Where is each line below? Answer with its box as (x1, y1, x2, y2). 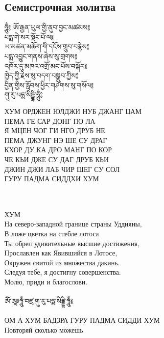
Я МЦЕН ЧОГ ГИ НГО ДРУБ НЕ (4, 125, 105, 136)
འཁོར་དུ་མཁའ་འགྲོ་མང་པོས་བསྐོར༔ (4, 60, 87, 71)
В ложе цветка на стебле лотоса (4, 228, 99, 239)
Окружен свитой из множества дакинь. (4, 257, 120, 267)
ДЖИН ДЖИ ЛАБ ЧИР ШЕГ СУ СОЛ (4, 164, 120, 174)
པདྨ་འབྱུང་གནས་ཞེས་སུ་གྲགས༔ (4, 51, 77, 61)
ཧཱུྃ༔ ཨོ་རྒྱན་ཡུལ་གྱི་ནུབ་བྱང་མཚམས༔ (4, 22, 90, 32)
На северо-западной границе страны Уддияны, (4, 219, 142, 229)
